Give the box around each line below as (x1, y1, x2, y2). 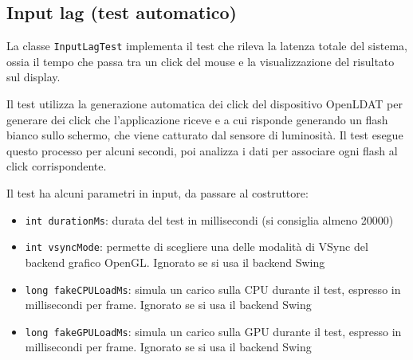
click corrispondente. (6, 158, 107, 174)
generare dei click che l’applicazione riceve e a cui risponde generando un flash (6, 111, 388, 127)
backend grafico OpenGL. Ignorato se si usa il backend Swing (25, 253, 325, 270)
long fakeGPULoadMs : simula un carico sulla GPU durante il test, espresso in (25, 323, 402, 339)
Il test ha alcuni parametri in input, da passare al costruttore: (6, 185, 309, 202)
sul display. (6, 68, 61, 85)
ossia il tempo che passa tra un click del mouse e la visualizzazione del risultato (6, 53, 395, 69)
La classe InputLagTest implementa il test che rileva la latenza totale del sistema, (6, 37, 407, 54)
